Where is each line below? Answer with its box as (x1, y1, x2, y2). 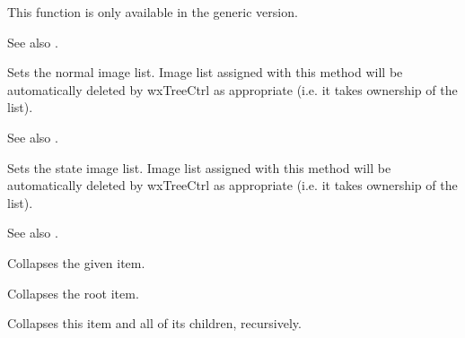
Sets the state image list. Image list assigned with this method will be (7, 158, 391, 177)
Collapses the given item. (7, 253, 145, 272)
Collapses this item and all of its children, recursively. (7, 314, 302, 333)
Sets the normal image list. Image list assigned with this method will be (7, 63, 403, 82)
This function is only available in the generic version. (7, 3, 298, 21)
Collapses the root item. (7, 283, 139, 302)
